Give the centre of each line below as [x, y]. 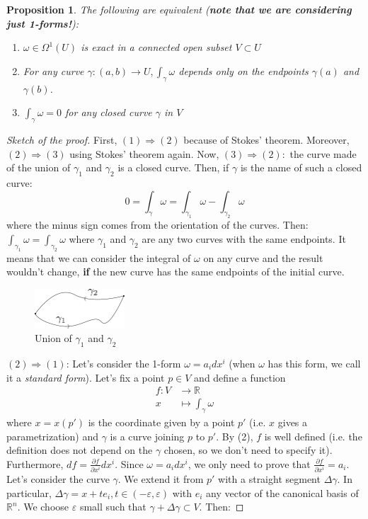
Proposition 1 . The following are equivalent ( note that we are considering [179, 9]
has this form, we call [314, 363]
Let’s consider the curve [58, 478]
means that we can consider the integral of [99, 257]
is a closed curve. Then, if [173, 167]
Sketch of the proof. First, [62, 139]
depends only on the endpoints [243, 70]
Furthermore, [35, 463]
